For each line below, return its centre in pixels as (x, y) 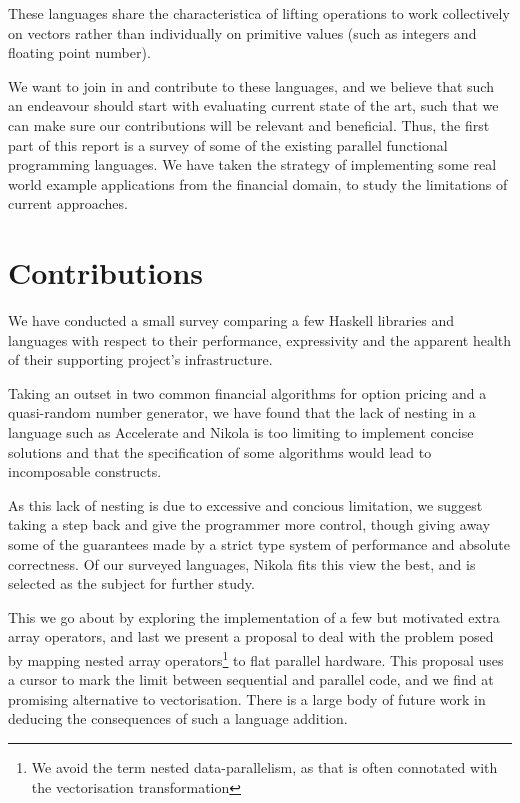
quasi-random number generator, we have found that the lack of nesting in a (242, 412)
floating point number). (79, 52)
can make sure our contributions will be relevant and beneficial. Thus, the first (249, 124)
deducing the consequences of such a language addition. (178, 718)
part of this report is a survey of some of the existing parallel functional (228, 144)
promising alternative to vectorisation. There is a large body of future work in (247, 698)
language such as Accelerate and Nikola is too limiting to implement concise (241, 432)
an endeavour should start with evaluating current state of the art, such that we (253, 105)
